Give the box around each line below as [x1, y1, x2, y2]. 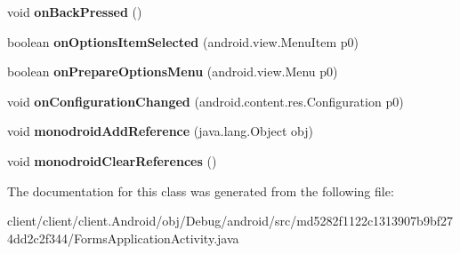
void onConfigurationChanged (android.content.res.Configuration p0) [7, 91, 404, 110]
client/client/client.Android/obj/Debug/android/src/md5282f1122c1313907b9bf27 [7, 211, 453, 230]
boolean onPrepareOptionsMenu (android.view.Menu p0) [7, 62, 338, 81]
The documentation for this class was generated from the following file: [7, 181, 394, 200]
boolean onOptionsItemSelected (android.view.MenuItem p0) [7, 32, 359, 51]
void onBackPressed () [7, 3, 142, 20]
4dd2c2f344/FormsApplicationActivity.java [7, 228, 239, 247]
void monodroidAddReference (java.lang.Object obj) [7, 122, 314, 140]
